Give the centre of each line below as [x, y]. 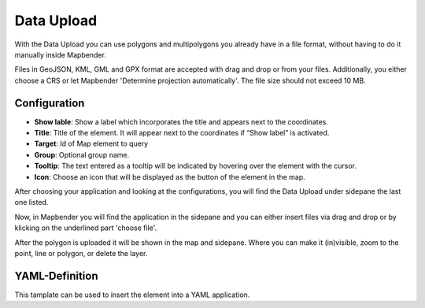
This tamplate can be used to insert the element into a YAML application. [132, 295]
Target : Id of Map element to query [91, 144]
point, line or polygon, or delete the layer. [81, 253]
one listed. [31, 202]
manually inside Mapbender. [60, 54]
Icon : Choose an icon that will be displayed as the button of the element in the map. [170, 176]
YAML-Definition [56, 276]
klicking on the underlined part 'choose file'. [86, 228]
